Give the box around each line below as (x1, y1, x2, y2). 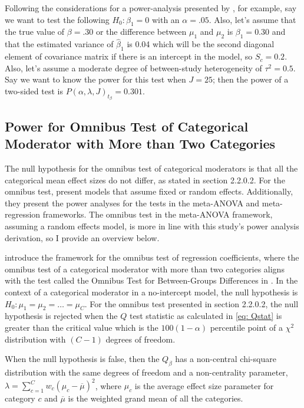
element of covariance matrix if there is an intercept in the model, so (5, 50, 253, 62)
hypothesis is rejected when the (5, 310, 118, 322)
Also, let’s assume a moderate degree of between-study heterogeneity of (5, 61, 262, 74)
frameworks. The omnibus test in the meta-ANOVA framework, (42, 208, 273, 221)
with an (151, 13, 180, 25)
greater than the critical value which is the (5, 321, 158, 333)
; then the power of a (212, 73, 289, 85)
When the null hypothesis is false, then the (5, 353, 160, 365)
